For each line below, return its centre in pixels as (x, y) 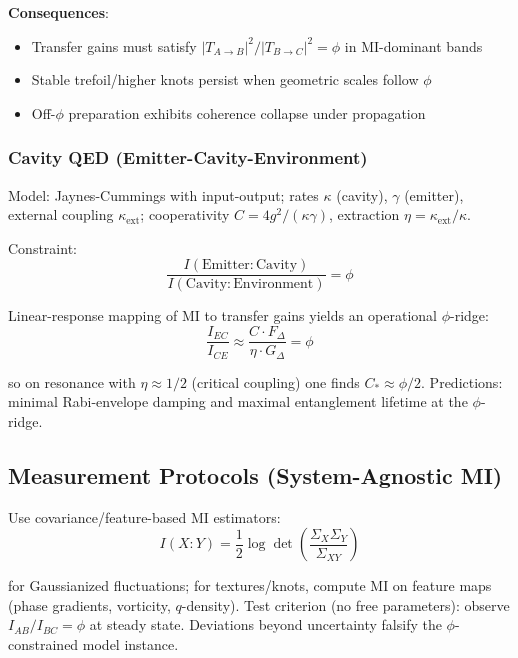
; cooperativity (185, 214)
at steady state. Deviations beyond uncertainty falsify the (265, 624)
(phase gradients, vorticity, (89, 604)
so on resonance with (72, 381)
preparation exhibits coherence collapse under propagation (247, 112)
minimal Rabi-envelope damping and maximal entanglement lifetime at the (238, 401)
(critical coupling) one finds (275, 381)
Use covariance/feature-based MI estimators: (144, 516)
